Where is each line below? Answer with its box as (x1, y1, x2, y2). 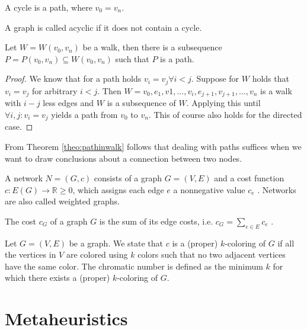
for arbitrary (31, 84, 78, 97)
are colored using (66, 248, 128, 261)
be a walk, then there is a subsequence (82, 41, 222, 53)
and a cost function (214, 172, 284, 184)
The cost (5, 214, 36, 227)
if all (277, 236, 295, 249)
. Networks (257, 183, 296, 196)
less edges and (43, 97, 94, 109)
